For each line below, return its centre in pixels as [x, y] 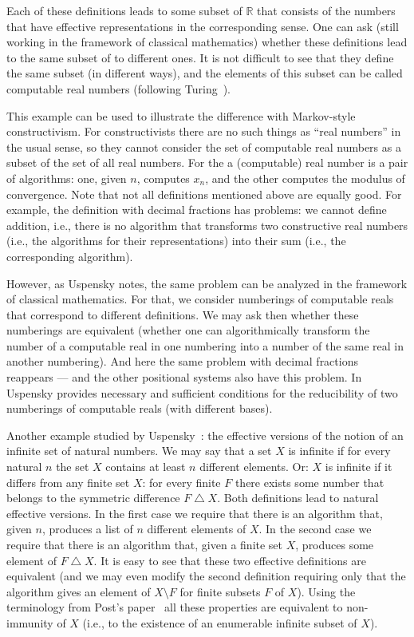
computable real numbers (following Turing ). [119, 88]
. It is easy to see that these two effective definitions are [230, 560]
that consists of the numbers [326, 10]
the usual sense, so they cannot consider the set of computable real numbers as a [204, 146]
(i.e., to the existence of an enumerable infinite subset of [220, 622]
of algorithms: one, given [67, 178]
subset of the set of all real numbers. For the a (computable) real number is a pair [207, 162]
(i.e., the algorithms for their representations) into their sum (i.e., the [176, 241]
